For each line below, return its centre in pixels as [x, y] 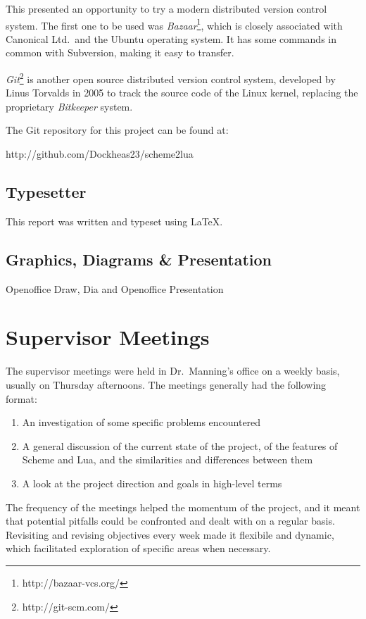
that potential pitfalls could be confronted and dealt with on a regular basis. [170, 521]
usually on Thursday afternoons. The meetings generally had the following [166, 384]
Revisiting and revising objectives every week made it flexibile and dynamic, [170, 534]
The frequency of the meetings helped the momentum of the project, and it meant [183, 507]
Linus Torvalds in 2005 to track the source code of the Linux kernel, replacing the [182, 93]
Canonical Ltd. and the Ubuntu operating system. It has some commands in [171, 38]
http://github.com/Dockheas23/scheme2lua [100, 154]
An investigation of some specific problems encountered [141, 422]
